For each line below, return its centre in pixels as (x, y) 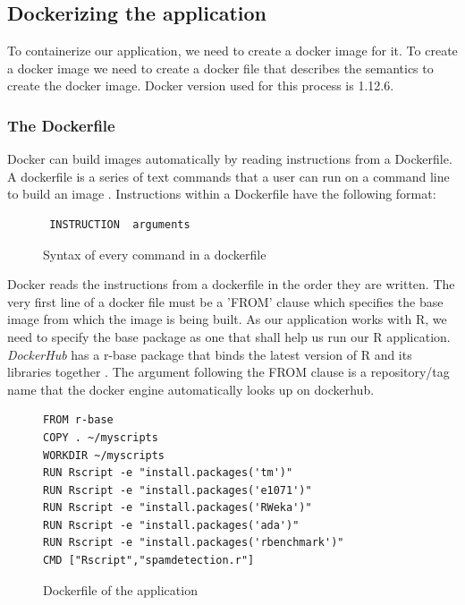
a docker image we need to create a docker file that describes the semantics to (220, 68)
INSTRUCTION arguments (120, 224)
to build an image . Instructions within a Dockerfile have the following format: (222, 194)
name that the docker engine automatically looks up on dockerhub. (191, 389)
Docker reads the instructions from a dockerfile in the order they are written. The (231, 284)
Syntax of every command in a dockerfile (155, 254)
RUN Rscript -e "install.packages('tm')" (168, 473)
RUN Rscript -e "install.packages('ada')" (171, 525)
